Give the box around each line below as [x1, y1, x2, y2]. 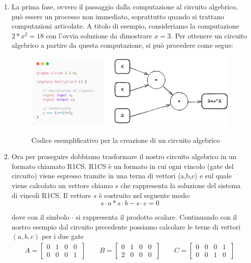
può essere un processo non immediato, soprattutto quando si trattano [11, 11, 224, 21]
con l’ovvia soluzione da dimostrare [46, 30, 152, 40]
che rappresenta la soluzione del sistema [121, 180, 241, 190]
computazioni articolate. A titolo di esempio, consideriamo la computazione [11, 21, 239, 31]
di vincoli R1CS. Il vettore [11, 190, 92, 200]
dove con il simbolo [11, 212, 69, 222]
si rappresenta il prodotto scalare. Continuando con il [76, 212, 237, 222]
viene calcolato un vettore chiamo [11, 180, 113, 190]
